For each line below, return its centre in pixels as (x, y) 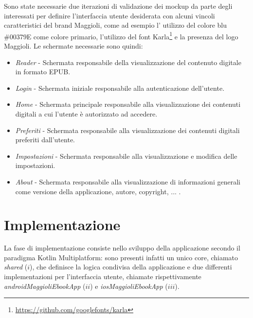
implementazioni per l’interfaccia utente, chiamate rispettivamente (103, 276)
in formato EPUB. (43, 72)
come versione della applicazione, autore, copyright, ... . (98, 191)
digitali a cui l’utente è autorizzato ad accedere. (86, 114)
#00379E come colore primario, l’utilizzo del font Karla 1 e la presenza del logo (121, 35)
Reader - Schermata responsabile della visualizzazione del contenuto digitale (128, 62)
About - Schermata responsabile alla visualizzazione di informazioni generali (128, 181)
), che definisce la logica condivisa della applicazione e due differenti (131, 267)
